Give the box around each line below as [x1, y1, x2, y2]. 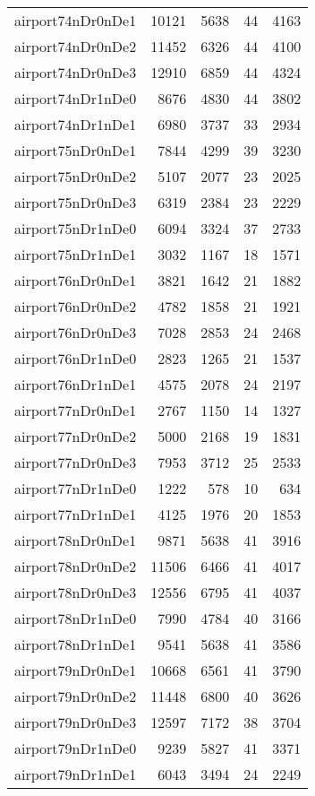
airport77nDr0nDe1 [14, 400, 137, 420]
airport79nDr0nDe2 [14, 686, 137, 706]
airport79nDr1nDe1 [14, 764, 137, 784]
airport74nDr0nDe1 [14, 10, 137, 30]
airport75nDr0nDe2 [14, 166, 137, 186]
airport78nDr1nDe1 [14, 634, 137, 654]
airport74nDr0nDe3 [14, 62, 137, 82]
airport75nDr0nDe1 [14, 140, 137, 160]
